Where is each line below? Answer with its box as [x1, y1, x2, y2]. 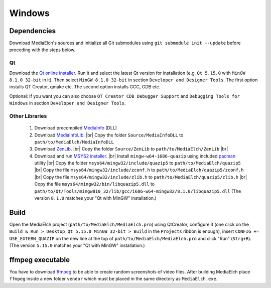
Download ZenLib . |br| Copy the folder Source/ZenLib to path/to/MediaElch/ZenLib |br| [34, 146, 228, 152]
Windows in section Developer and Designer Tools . [9, 100, 126, 106]
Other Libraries [9, 112, 47, 119]
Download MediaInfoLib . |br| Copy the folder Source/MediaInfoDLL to [34, 132, 184, 138]
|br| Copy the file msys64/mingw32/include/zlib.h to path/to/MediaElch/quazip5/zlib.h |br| [34, 174, 247, 180]
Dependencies [9, 27, 56, 35]
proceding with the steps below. [9, 47, 76, 53]
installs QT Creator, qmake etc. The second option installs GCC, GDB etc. [9, 84, 161, 90]
